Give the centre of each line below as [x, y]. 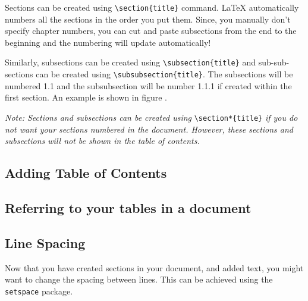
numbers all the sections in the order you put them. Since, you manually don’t [148, 19]
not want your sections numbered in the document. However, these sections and [149, 129]
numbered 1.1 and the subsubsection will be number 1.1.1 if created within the [148, 85]
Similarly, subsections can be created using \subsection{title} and [131, 62]
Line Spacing [45, 242]
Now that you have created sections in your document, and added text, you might [154, 267]
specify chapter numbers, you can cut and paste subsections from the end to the [151, 31]
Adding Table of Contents [86, 173]
